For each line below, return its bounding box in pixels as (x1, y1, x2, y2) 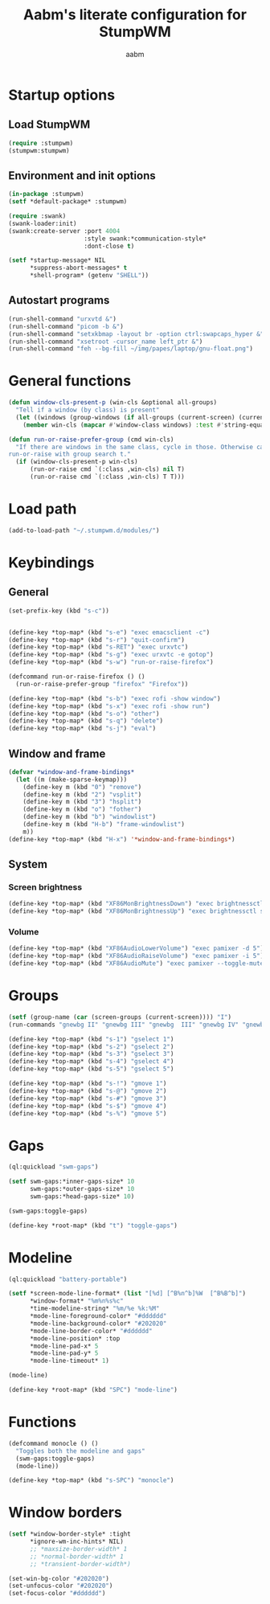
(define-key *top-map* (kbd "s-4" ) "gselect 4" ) (8, 1058, 174, 1066)
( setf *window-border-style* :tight (8, 1530, 131, 1538)
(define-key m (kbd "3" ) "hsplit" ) (22, 798, 142, 806)
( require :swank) (8, 212, 67, 220)
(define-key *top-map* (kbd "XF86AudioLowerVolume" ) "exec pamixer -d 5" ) (8, 944, 264, 953)
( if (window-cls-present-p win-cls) (15, 458, 138, 466)
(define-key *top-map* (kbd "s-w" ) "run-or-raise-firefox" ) (8, 658, 215, 666)
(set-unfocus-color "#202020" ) (8, 1581, 113, 1590)
